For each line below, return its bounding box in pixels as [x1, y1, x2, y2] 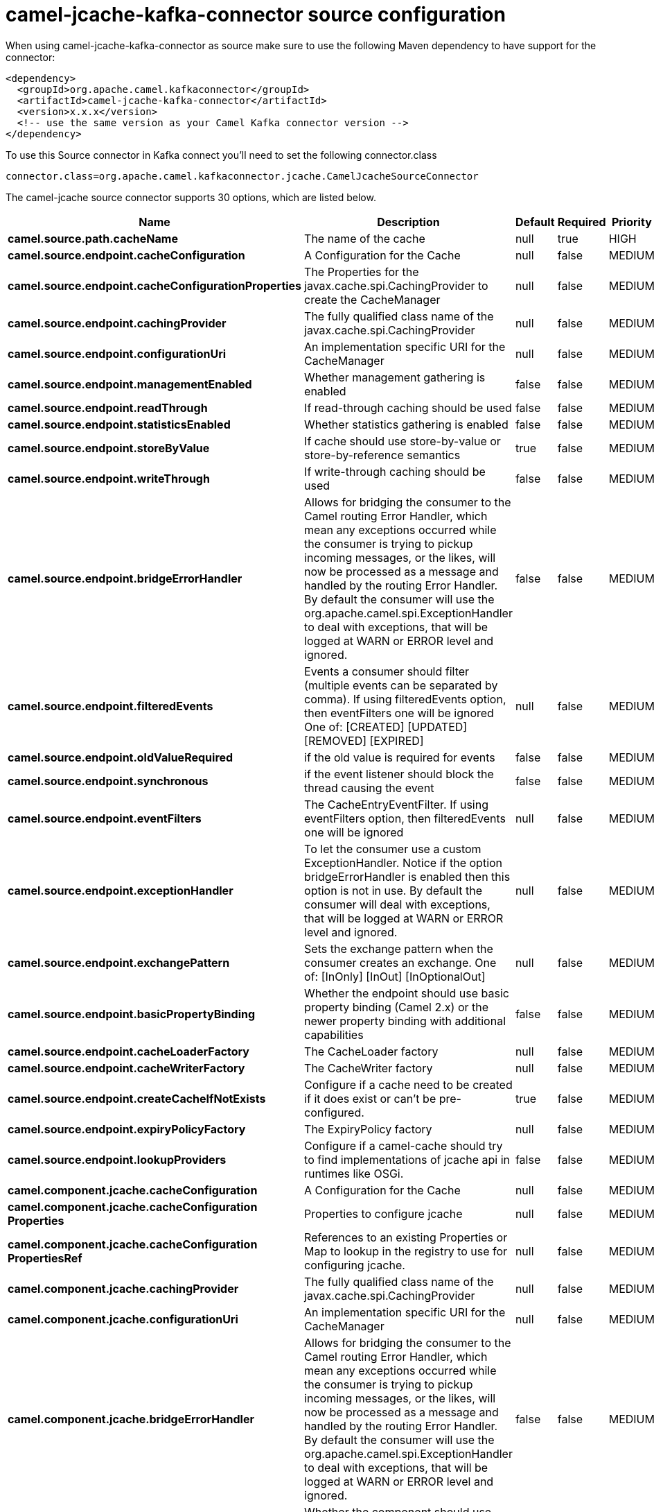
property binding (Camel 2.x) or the [304, 999, 489, 1014]
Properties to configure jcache [304, 1206, 463, 1221]
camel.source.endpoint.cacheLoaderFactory [8, 1044, 249, 1058]
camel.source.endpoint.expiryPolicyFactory [8, 1122, 246, 1136]
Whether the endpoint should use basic [304, 986, 509, 1000]
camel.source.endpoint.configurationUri [8, 346, 227, 361]
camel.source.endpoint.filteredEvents [8, 698, 213, 713]
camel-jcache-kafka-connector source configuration [6, 3, 506, 26]
